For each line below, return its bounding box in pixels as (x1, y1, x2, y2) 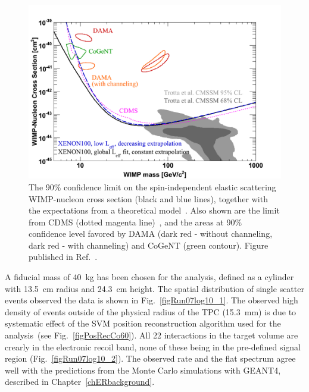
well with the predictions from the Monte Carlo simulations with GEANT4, (5, 363, 281, 376)
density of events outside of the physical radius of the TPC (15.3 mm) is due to (5, 305, 296, 318)
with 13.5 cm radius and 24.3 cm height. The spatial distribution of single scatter (5, 282, 304, 294)
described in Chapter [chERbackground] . (5, 375, 155, 388)
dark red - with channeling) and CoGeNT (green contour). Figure (29, 239, 269, 251)
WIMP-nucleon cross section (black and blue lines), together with (29, 192, 268, 205)
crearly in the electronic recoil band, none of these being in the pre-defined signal (5, 340, 301, 353)
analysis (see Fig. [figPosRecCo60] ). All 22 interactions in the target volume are (5, 329, 298, 341)
